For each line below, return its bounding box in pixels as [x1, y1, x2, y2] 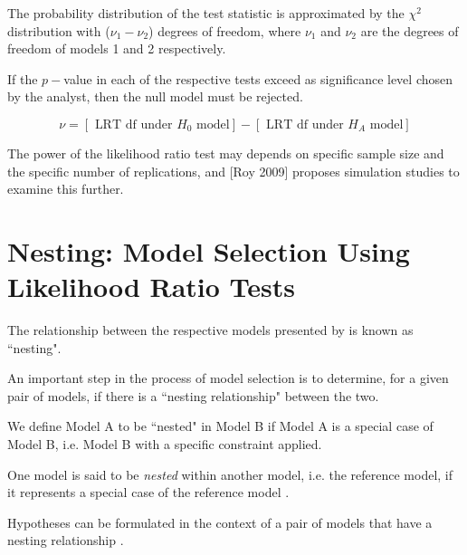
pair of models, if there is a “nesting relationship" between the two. [7, 386, 379, 405]
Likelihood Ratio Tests [7, 268, 296, 305]
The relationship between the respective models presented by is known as [7, 321, 414, 340]
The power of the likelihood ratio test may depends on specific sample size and [7, 143, 444, 162]
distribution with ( [7, 21, 110, 40]
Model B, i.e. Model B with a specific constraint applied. [7, 435, 322, 454]
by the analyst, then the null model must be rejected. [7, 87, 303, 106]
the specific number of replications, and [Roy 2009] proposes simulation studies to [7, 161, 460, 180]
